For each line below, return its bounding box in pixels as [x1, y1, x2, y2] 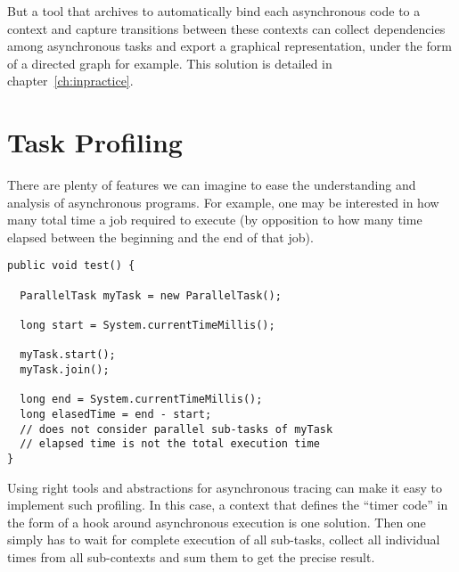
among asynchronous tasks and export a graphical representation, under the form [7, 37, 452, 55]
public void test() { [7, 259, 135, 273]
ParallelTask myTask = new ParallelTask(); [20, 289, 282, 302]
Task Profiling [7, 124, 183, 160]
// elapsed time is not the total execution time [20, 437, 320, 451]
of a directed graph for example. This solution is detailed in [7, 53, 332, 72]
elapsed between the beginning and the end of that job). [7, 227, 314, 246]
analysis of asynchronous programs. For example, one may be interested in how [7, 192, 439, 211]
